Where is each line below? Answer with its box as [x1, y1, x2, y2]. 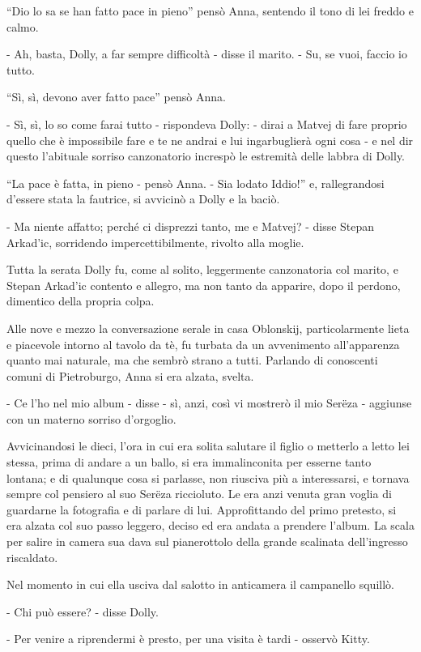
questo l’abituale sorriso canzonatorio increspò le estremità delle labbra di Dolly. [6, 147, 405, 164]
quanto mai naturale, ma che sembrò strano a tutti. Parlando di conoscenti [6, 352, 378, 369]
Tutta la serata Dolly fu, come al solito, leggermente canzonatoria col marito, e [6, 261, 398, 278]
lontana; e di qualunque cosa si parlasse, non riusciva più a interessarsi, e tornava [6, 469, 410, 486]
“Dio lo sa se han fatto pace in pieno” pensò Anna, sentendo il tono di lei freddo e [6, 2, 414, 19]
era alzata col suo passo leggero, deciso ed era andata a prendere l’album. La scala [6, 517, 415, 534]
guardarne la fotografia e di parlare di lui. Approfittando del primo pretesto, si [6, 501, 397, 518]
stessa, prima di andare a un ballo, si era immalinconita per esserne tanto [6, 454, 372, 471]
